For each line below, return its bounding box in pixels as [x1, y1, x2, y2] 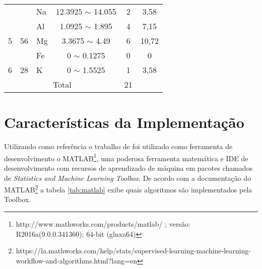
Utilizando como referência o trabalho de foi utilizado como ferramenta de [4, 141, 233, 152]
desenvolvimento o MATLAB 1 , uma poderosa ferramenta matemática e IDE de [4, 151, 248, 163]
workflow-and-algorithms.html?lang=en [16, 255, 137, 265]
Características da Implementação [4, 112, 244, 132]
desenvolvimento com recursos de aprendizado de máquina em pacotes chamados [4, 162, 253, 173]
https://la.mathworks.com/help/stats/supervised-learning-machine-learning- [16, 245, 251, 256]
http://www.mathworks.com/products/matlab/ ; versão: [16, 219, 190, 229]
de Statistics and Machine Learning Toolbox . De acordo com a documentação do [4, 172, 251, 183]
